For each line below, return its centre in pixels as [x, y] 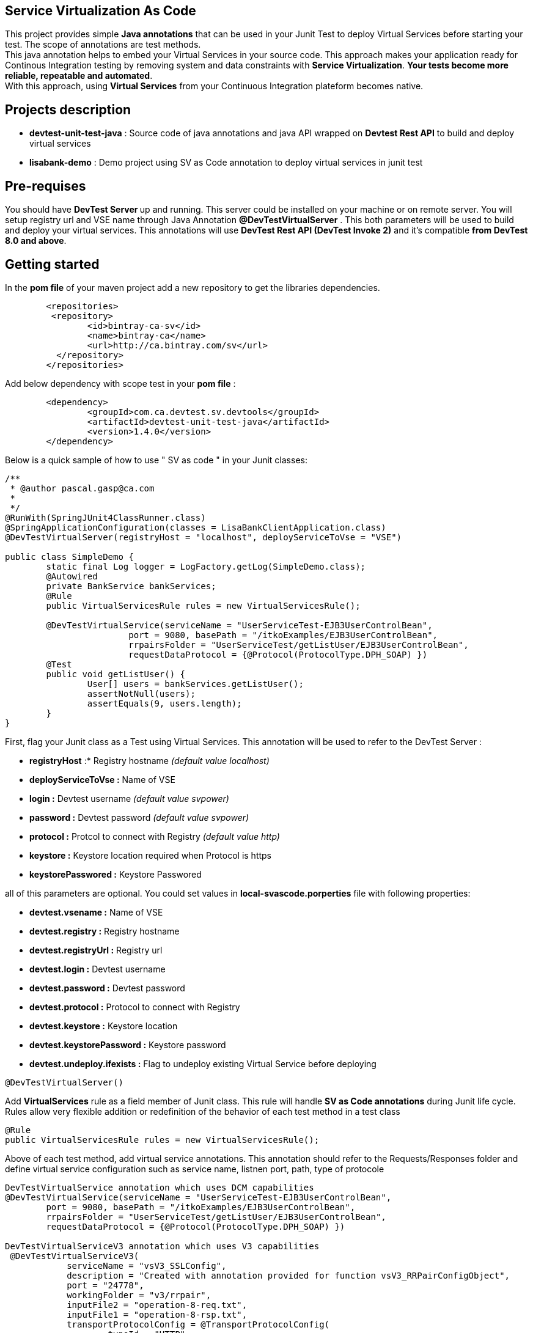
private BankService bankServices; [131, 586]
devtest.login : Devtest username [97, 969]
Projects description [68, 109]
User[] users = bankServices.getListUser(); [195, 684]
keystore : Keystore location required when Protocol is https [151, 855]
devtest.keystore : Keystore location [104, 1026]
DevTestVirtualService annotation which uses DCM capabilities [160, 1187]
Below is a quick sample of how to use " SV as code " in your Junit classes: [156, 460]
